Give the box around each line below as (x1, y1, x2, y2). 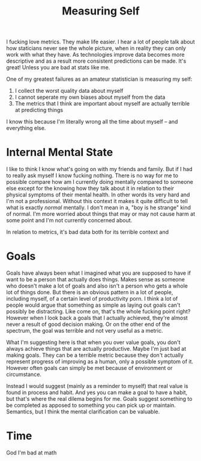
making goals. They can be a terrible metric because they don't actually (6, 351, 184, 359)
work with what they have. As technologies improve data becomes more (6, 51, 185, 58)
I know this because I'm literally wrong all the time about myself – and (6, 118, 178, 125)
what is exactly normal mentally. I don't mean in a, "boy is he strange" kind (6, 204, 191, 212)
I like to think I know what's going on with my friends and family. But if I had (6, 166, 193, 173)
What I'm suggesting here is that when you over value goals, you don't (6, 339, 181, 346)
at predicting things (14, 107, 64, 114)
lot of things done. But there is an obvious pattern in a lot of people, (6, 289, 173, 296)
